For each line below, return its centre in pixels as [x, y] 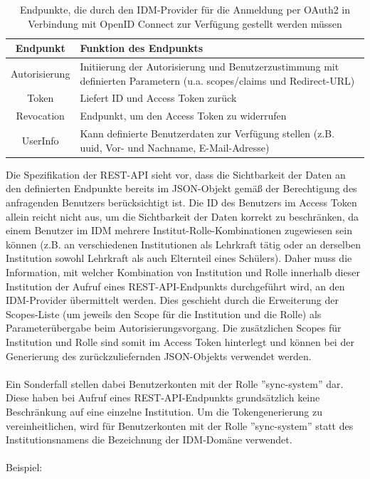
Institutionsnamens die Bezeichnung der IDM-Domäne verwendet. [149, 439]
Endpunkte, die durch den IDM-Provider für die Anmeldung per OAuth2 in [185, 9]
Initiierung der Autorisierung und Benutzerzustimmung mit [210, 67]
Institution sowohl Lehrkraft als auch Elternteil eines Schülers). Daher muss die [179, 258]
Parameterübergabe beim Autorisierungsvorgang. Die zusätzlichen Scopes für [174, 328]
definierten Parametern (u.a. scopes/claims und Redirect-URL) [217, 80]
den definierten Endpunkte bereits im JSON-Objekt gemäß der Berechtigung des [181, 188]
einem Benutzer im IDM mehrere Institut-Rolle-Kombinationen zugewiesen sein [179, 230]
